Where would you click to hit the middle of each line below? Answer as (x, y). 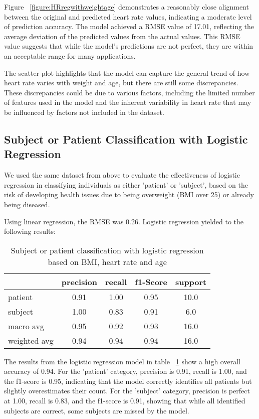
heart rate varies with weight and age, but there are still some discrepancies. (121, 83)
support (191, 282)
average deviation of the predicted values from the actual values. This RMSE (122, 36)
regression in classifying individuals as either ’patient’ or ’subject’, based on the (126, 184)
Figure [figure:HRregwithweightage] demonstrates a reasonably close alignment (126, 7)
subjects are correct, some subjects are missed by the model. (97, 410)
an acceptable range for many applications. (70, 55)
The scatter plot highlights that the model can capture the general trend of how (127, 73)
